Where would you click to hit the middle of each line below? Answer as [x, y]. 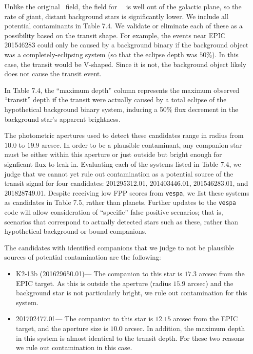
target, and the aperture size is [62, 328]
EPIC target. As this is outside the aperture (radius [93, 283]
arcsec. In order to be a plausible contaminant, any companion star [142, 144]
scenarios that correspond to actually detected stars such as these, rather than [121, 221]
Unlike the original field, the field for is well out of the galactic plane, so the [123, 6]
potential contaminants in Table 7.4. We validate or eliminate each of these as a [124, 26]
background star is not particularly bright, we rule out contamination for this [131, 293]
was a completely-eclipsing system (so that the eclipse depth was [101, 54]
